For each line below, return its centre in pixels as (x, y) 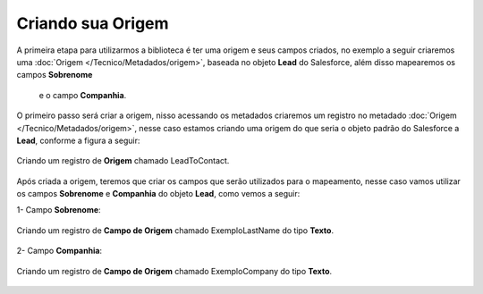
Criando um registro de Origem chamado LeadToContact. (123, 161)
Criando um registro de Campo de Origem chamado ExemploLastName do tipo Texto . (175, 230)
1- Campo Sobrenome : (59, 210)
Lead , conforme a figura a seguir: (78, 140)
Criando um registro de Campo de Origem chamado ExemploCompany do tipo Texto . (174, 271)
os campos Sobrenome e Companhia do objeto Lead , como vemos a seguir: (158, 194)
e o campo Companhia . (83, 95)
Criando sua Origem (93, 23)
